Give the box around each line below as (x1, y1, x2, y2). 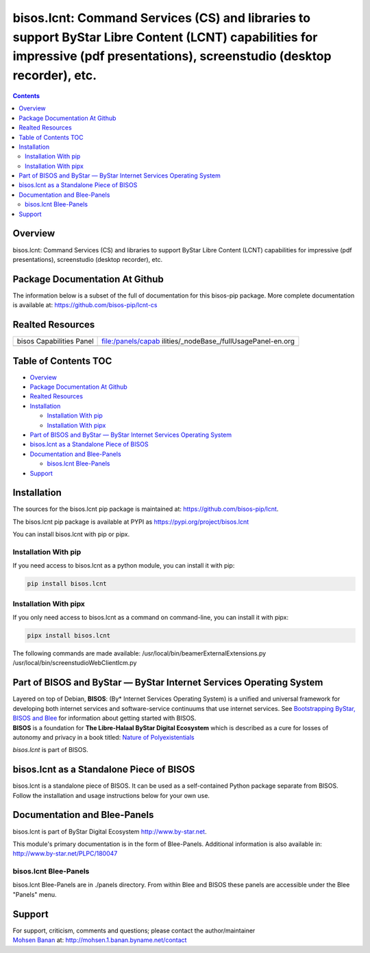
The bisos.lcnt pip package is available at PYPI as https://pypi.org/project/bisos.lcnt (12, 518, 249, 526)
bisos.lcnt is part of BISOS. (12, 746, 88, 754)
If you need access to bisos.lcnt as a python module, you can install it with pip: (12, 562, 235, 570)
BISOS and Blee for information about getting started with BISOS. (12, 714, 197, 723)
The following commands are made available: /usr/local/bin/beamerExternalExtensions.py (12, 649, 267, 658)
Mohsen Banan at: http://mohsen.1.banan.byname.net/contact (12, 936, 187, 944)
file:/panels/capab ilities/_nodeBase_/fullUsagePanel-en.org (101, 337, 295, 346)
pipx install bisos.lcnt (27, 631, 111, 640)
